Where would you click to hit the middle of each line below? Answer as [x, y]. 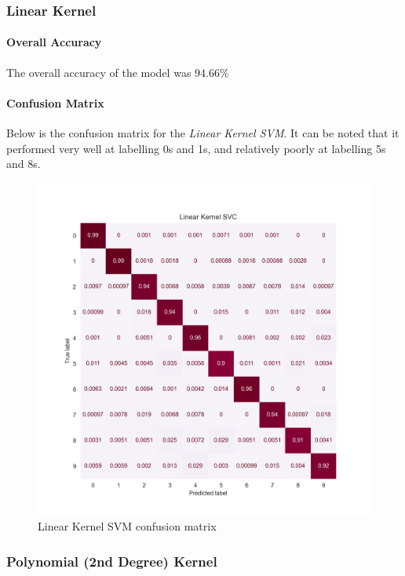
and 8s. [24, 164]
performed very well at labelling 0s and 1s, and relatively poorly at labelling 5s [196, 148]
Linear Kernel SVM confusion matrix [127, 526]
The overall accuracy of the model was [99, 72]
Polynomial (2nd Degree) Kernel [112, 561]
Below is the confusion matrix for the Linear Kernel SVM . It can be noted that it [203, 133]
